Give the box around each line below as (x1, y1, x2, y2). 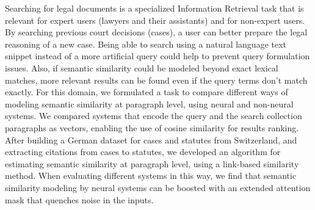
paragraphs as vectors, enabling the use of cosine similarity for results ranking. (5, 121, 299, 134)
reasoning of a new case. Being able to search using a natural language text (5, 37, 287, 50)
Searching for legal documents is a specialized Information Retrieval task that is (5, 2, 304, 14)
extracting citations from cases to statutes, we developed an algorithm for (5, 145, 281, 158)
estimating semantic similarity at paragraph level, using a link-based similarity (5, 157, 299, 170)
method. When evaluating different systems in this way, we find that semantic (5, 169, 297, 182)
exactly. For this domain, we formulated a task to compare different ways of (5, 85, 288, 98)
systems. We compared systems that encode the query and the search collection (5, 109, 302, 122)
